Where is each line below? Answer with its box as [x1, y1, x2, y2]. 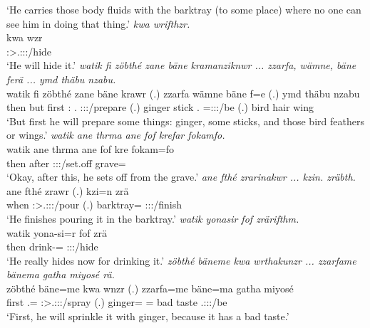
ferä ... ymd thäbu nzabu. [6, 71, 116, 86]
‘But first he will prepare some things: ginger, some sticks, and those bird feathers [6, 113, 364, 128]
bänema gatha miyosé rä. [6, 267, 115, 282]
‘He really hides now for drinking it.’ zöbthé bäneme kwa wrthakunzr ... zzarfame [6, 253, 356, 268]
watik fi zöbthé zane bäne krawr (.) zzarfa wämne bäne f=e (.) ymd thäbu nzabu [6, 85, 360, 100]
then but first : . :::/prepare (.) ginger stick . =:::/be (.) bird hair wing [6, 100, 314, 115]
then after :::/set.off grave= [6, 155, 126, 170]
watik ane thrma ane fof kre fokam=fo [6, 141, 174, 156]
